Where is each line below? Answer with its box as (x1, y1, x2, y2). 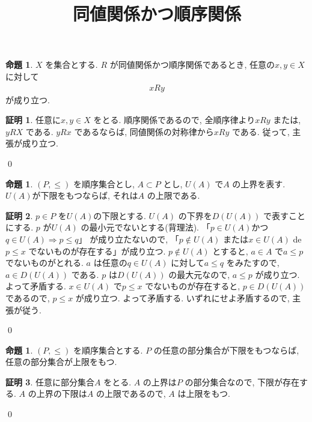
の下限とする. (93, 209, 146, 222)
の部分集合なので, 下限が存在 (185, 375, 300, 388)
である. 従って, (231, 125, 290, 137)
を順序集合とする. (73, 343, 143, 356)
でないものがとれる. (5, 256, 84, 269)
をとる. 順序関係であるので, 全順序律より (93, 113, 255, 126)
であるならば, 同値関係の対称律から (74, 125, 214, 137)
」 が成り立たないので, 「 (78, 232, 179, 245)
